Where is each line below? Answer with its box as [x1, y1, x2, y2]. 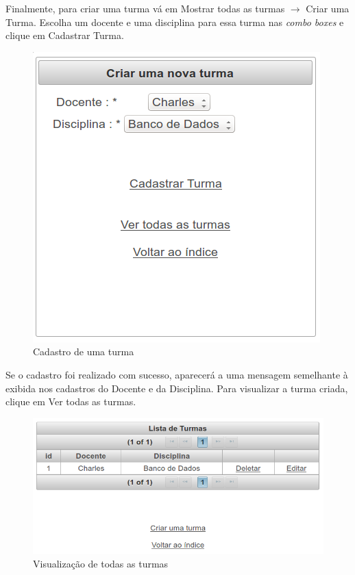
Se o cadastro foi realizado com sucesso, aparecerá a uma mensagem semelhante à [5, 367, 348, 381]
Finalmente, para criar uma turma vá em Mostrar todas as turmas [5, 1, 285, 15]
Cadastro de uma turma [33, 344, 134, 359]
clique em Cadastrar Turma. [5, 28, 124, 42]
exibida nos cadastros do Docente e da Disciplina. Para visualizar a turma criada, [5, 381, 348, 395]
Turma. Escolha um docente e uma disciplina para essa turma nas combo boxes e [5, 14, 344, 29]
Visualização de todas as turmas [33, 556, 169, 570]
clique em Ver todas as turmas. [5, 394, 136, 409]
